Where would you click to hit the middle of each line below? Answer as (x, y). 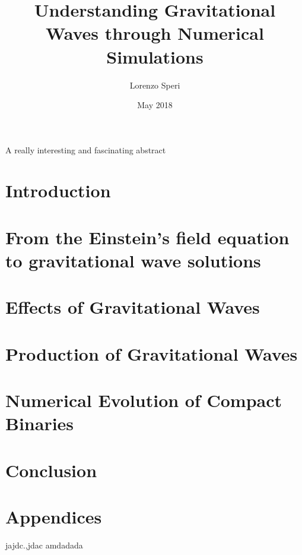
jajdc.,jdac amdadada (44, 545)
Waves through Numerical (155, 33)
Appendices (54, 517)
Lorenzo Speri (155, 85)
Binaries (40, 423)
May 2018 (155, 105)
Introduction (58, 190)
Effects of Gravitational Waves (133, 307)
